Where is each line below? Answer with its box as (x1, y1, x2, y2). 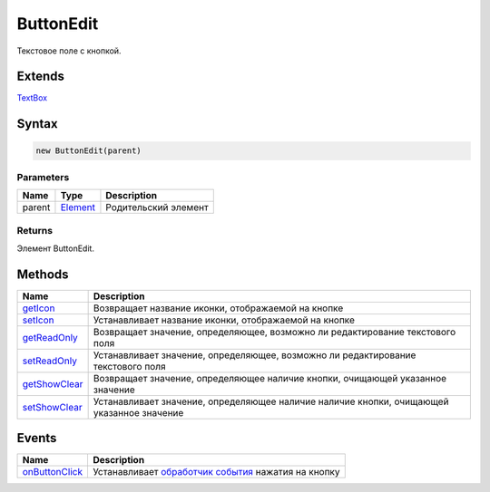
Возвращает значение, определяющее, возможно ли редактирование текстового (93, 325, 456, 338)
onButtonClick (22, 466, 83, 478)
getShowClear (22, 377, 83, 390)
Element (60, 201, 95, 214)
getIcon (22, 302, 55, 314)
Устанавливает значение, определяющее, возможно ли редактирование (93, 349, 416, 362)
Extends (16, 69, 65, 84)
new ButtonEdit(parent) (35, 146, 142, 156)
